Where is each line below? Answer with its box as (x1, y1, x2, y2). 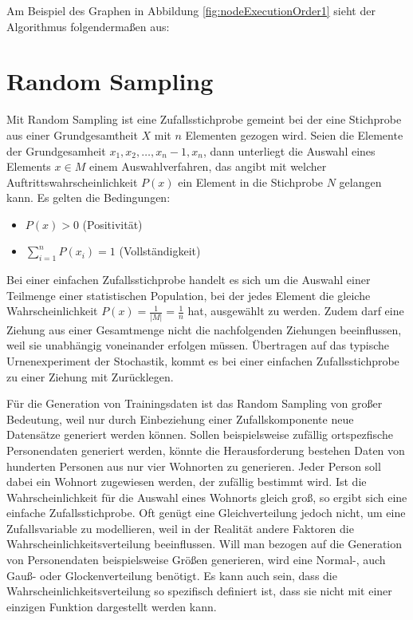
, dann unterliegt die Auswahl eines (203, 142, 376, 159)
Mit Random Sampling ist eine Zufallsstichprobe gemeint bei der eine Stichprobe (6, 111, 402, 128)
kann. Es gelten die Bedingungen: (6, 189, 171, 206)
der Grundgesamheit (6, 142, 106, 159)
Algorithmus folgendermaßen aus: (6, 18, 170, 34)
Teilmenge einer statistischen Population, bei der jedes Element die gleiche (6, 286, 371, 303)
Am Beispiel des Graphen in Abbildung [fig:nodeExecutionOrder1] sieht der (6, 2, 376, 18)
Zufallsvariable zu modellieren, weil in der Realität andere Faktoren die (6, 519, 354, 536)
